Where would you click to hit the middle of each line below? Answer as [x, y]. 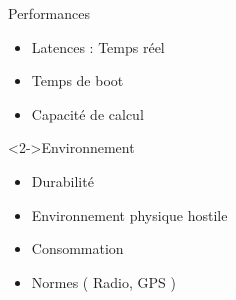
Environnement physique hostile [129, 214]
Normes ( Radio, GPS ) [103, 281]
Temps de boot [77, 80]
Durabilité [62, 180]
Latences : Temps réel [98, 46]
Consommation [77, 248]
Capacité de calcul [87, 113]
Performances [49, 13]
